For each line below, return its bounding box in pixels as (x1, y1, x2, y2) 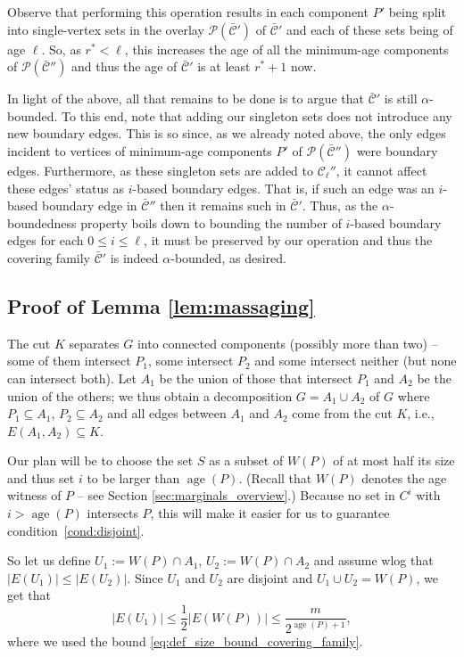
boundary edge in (41, 196, 137, 215)
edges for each (7, 231, 84, 250)
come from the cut (292, 404, 393, 423)
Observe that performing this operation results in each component (7, 3, 369, 21)
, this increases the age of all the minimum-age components (124, 39, 449, 58)
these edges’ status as (7, 178, 125, 197)
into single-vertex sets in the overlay (7, 20, 204, 38)
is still (384, 89, 418, 108)
